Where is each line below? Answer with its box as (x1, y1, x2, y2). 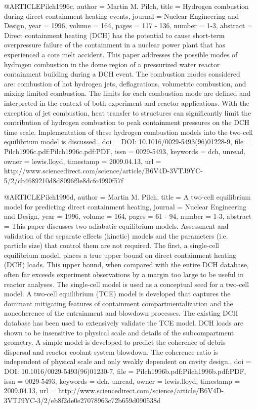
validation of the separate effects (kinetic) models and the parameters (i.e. (4, 230, 228, 241)
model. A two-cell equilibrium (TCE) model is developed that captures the (4, 288, 231, 299)
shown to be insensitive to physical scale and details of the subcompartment (4, 327, 234, 337)
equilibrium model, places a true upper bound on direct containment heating (4, 249, 237, 260)
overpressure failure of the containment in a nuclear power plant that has (4, 40, 225, 50)
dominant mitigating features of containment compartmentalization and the (4, 298, 233, 308)
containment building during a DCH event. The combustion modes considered (4, 69, 240, 79)
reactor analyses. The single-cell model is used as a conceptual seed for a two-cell (4, 279, 249, 289)
